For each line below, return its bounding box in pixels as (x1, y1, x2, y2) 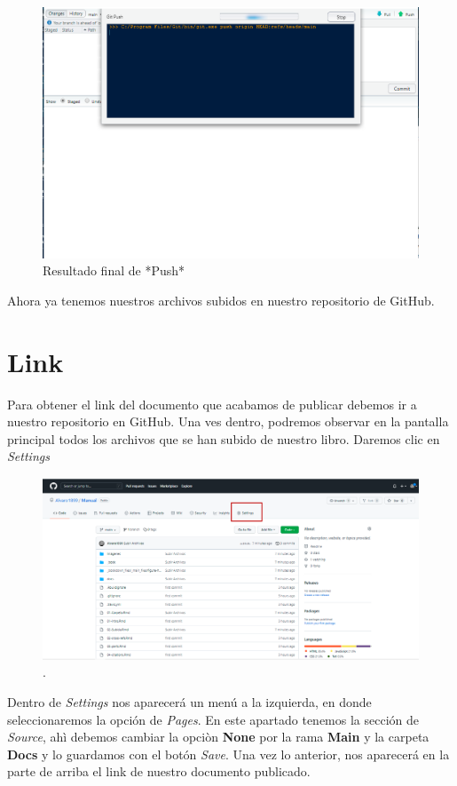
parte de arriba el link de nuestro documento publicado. (7, 762, 311, 781)
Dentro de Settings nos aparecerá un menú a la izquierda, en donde (7, 693, 372, 711)
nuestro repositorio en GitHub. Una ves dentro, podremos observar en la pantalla (7, 412, 449, 431)
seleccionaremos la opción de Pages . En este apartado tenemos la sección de (7, 710, 420, 728)
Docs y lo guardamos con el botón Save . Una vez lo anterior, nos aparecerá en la (7, 744, 450, 763)
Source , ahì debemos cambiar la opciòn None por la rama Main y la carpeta (7, 727, 429, 746)
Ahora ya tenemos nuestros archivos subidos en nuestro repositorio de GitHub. (7, 290, 435, 309)
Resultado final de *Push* (43, 261, 185, 280)
